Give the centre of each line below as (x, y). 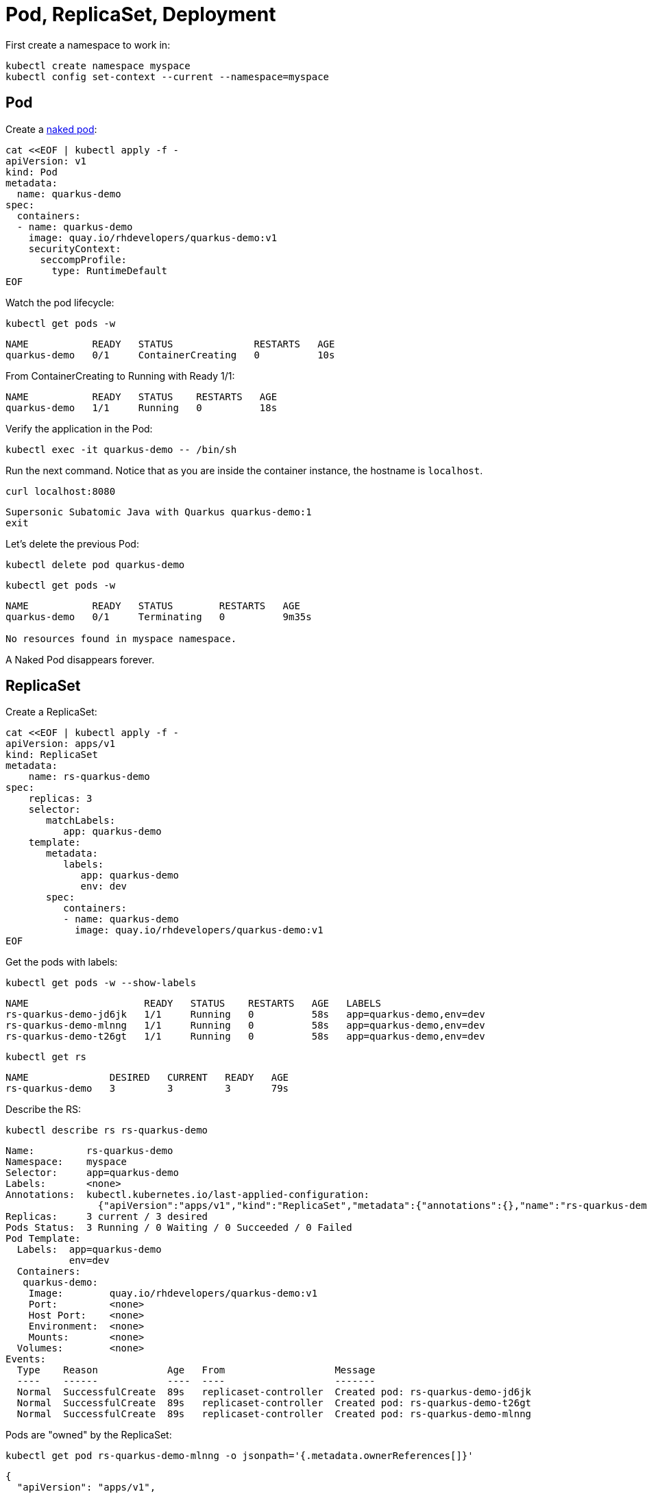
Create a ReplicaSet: (51, 712)
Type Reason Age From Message (196, 1370)
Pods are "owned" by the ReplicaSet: (89, 1435)
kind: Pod (32, 172)
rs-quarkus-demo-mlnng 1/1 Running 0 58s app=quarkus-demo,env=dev (245, 1026)
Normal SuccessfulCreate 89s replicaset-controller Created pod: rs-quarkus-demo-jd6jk (274, 1392)
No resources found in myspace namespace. (121, 638)
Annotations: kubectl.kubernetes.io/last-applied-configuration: (188, 1195)
